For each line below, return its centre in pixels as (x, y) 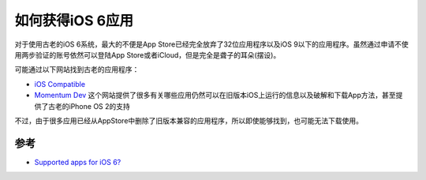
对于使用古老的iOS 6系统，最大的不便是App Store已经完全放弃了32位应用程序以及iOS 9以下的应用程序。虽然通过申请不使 (212, 44)
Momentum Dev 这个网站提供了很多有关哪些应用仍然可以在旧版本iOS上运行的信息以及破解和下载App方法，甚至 (215, 96)
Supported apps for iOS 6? (78, 162)
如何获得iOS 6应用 (74, 21)
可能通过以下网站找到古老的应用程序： (77, 69)
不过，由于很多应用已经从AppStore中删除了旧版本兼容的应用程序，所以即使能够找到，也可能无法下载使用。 (189, 120)
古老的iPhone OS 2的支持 (89, 106)
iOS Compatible (60, 84)
